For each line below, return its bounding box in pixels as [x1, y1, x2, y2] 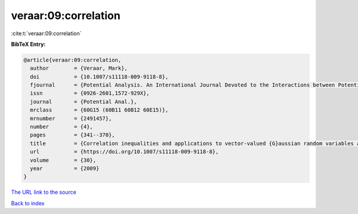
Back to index [11, 200, 45, 207]
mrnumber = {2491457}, [30, 115, 112, 122]
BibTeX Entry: [11, 41, 46, 48]
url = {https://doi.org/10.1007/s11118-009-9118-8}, [30, 148, 219, 155]
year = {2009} [30, 165, 100, 172]
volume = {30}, [30, 157, 97, 163]
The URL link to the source [11, 188, 77, 196]
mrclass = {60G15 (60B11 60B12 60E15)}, [30, 107, 169, 113]
